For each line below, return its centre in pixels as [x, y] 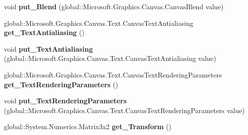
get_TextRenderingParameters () [61, 84]
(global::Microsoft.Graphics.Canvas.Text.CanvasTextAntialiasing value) [110, 58]
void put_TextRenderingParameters [65, 101]
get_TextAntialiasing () [44, 32]
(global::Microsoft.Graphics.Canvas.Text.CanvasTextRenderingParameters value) [124, 110]
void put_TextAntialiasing [48, 48]
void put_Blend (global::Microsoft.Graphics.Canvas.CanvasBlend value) [114, 6]
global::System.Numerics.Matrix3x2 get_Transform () [88, 126]
